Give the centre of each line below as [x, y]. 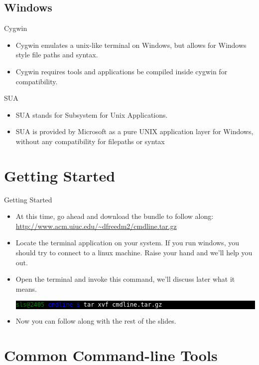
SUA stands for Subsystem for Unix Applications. [92, 114]
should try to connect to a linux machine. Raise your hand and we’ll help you [134, 253]
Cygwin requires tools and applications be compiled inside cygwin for [122, 71]
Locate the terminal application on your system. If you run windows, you [127, 243]
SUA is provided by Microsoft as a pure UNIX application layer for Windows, [134, 131]
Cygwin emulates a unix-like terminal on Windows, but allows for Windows [131, 45]
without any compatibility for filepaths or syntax [90, 141]
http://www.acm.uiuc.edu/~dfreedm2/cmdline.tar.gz [96, 226]
